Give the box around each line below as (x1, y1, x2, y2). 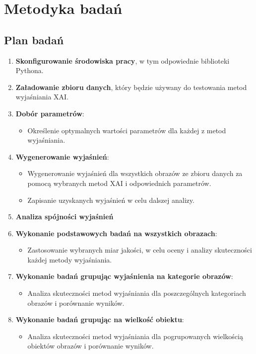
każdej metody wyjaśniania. (27, 254, 112, 265)
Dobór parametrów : (15, 108, 84, 118)
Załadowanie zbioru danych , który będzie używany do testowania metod (15, 82, 247, 92)
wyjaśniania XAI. (15, 91, 69, 102)
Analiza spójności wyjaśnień (15, 211, 114, 222)
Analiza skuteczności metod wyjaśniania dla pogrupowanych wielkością (27, 331, 243, 341)
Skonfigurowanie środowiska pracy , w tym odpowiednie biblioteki (15, 55, 230, 66)
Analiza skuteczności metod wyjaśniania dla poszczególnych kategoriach (27, 288, 246, 298)
